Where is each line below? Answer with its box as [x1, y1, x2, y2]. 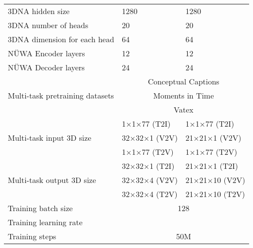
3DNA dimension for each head [8, 33, 114, 45]
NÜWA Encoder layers [8, 48, 85, 59]
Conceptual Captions [147, 76, 219, 87]
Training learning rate [8, 216, 83, 228]
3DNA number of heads [8, 19, 89, 31]
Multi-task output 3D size [8, 174, 96, 185]
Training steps [8, 231, 56, 242]
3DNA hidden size [8, 5, 70, 17]
